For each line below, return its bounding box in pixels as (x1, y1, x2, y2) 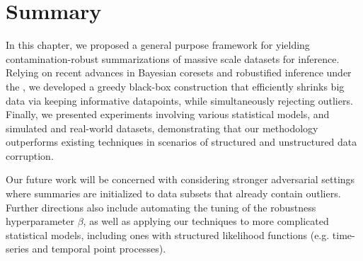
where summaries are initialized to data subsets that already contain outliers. (6, 186, 341, 201)
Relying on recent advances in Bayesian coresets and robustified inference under (6, 65, 352, 80)
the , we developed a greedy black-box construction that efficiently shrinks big (6, 79, 345, 93)
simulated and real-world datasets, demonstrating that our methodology (6, 120, 318, 135)
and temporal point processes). (32, 241, 166, 256)
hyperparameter (6, 214, 74, 228)
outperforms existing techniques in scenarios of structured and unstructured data (6, 134, 357, 149)
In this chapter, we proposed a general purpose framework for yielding (6, 37, 310, 52)
